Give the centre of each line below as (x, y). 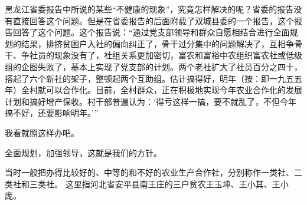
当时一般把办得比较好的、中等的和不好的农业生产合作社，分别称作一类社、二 (153, 172)
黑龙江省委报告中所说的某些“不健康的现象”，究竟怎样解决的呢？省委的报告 (149, 9)
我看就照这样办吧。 (42, 132)
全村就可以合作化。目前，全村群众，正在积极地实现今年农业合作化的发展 (161, 90)
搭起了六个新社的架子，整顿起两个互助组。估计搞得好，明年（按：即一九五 (149, 78)
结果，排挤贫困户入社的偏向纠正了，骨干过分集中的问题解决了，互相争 (157, 43)
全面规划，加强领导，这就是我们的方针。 (83, 152)
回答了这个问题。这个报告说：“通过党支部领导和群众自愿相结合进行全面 (151, 32)
